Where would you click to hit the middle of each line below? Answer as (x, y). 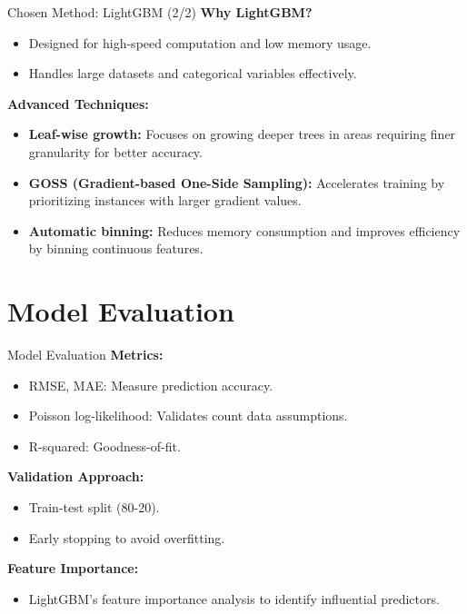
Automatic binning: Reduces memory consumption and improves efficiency (244, 230)
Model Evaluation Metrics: (85, 355)
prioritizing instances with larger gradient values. (165, 200)
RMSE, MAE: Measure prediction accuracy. (151, 385)
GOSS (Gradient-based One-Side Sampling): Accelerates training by (237, 182)
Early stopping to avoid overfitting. (127, 537)
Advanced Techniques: (78, 103)
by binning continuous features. (116, 248)
